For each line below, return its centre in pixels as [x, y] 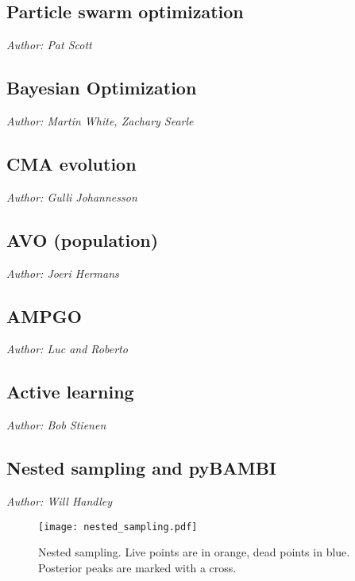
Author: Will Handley [60, 500]
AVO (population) [83, 239]
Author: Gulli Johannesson [72, 196]
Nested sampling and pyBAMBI [141, 468]
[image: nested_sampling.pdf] [118, 527]
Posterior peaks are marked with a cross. [137, 567]
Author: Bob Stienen [56, 425]
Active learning [70, 392]
